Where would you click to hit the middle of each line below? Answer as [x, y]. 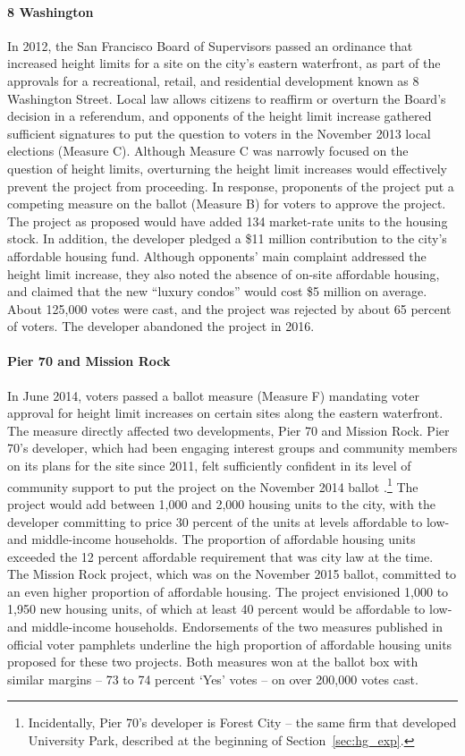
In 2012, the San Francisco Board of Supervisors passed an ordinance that [210, 45]
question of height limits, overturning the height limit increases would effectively [227, 168]
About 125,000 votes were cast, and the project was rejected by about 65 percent [229, 308]
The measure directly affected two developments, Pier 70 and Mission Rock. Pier [228, 430]
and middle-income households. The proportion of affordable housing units [211, 539]
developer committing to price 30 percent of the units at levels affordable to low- [228, 521]
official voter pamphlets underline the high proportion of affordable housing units [230, 644]
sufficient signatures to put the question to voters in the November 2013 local [219, 133]
